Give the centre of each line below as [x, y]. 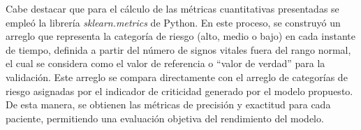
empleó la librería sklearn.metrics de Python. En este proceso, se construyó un [173, 22]
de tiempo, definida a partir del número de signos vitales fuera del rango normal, [178, 49]
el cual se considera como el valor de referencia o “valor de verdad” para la [165, 63]
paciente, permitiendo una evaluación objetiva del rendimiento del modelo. [165, 118]
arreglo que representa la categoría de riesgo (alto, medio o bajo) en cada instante [180, 36]
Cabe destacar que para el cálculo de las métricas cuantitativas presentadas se [172, 8]
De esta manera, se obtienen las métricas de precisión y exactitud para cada [168, 104]
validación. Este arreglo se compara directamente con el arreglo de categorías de [177, 77]
